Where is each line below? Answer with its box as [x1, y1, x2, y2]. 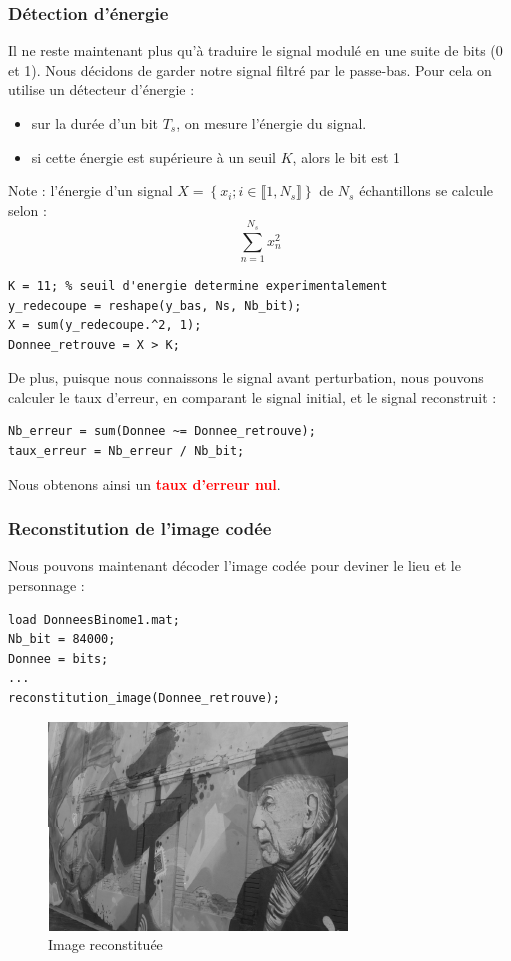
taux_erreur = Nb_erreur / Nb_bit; [8, 444, 245, 459]
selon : [8, 199, 47, 220]
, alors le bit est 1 [292, 146, 401, 167]
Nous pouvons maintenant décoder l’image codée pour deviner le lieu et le [8, 555, 461, 576]
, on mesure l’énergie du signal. [176, 113, 367, 133]
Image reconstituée [48, 934, 163, 955]
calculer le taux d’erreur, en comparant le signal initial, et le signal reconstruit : [8, 386, 497, 407]
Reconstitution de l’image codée [8, 516, 272, 541]
